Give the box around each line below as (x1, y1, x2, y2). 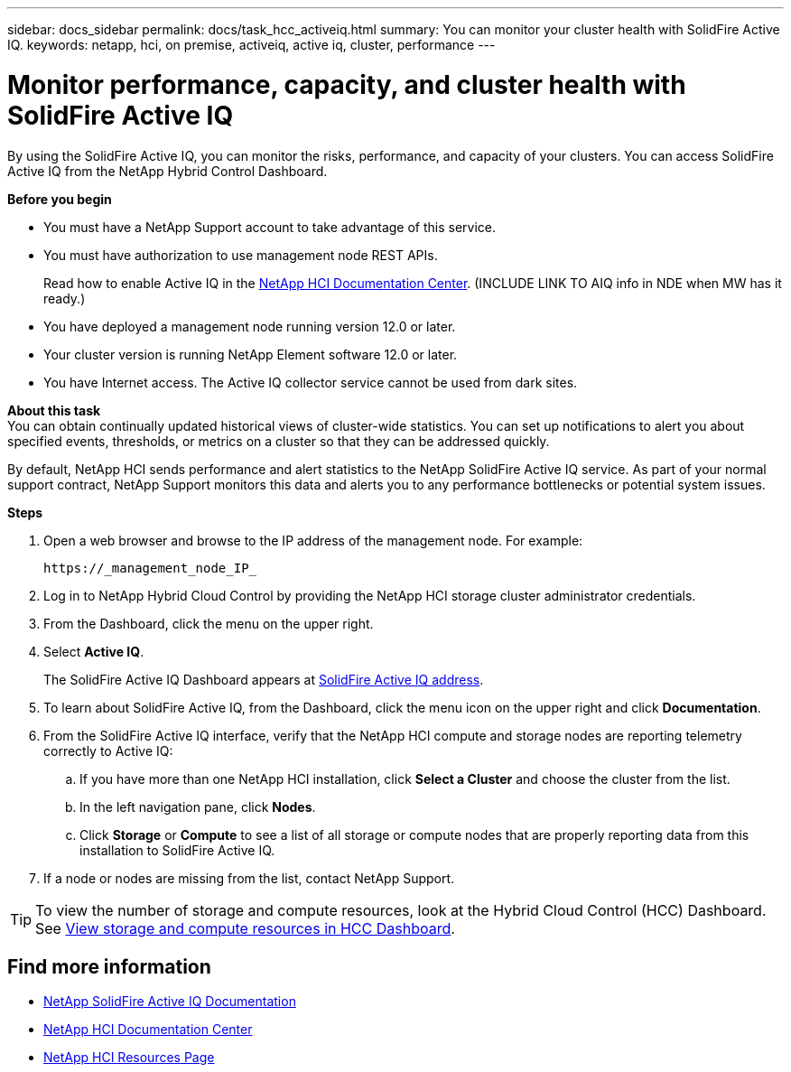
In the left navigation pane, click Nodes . (79, 798, 316, 815)
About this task (7, 402, 101, 418)
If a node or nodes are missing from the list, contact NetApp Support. (43, 870, 455, 886)
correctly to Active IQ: (43, 742, 173, 759)
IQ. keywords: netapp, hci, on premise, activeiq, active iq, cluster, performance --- (7, 37, 496, 52)
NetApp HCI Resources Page (43, 1049, 215, 1066)
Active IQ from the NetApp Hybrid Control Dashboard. (7, 163, 328, 179)
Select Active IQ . (43, 643, 144, 659)
